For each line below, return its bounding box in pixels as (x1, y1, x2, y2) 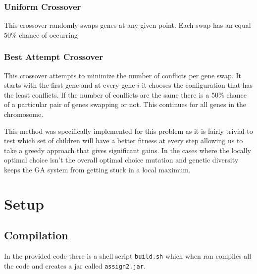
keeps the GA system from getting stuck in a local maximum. (4, 164, 191, 174)
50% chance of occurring (4, 29, 78, 40)
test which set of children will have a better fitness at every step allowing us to (4, 135, 243, 146)
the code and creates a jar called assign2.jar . (4, 260, 146, 271)
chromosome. (4, 109, 44, 119)
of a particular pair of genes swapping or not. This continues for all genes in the (4, 99, 247, 110)
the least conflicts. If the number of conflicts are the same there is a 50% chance (4, 89, 247, 100)
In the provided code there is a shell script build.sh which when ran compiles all (4, 251, 252, 261)
